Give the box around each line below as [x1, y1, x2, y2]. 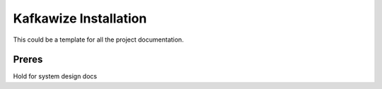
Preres [13, 54, 43, 66]
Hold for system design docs [13, 72, 98, 81]
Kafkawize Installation [13, 11, 147, 26]
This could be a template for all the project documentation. [13, 35, 184, 44]
